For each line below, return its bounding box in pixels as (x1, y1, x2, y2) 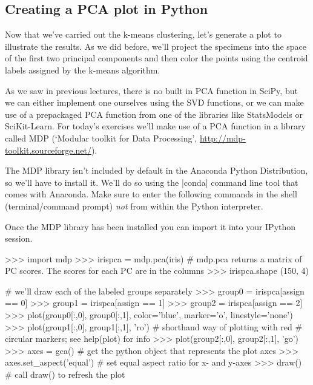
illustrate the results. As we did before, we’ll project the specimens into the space (5, 39, 307, 52)
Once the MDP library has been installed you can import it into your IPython (5, 220, 296, 233)
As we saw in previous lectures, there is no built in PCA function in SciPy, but (5, 84, 298, 97)
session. (5, 232, 33, 245)
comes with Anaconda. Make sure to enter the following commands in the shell (5, 188, 297, 200)
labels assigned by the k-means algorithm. (5, 63, 160, 76)
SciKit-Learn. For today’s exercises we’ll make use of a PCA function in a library (5, 120, 306, 132)
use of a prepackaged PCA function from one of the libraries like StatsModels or (5, 107, 303, 120)
